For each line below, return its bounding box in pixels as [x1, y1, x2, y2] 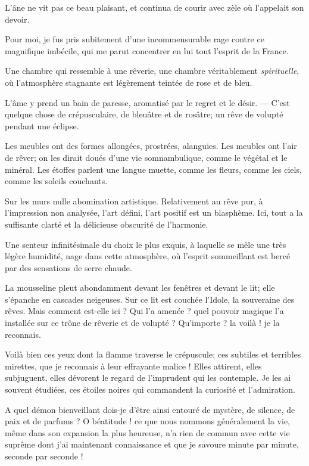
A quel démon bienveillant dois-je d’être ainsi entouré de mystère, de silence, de [5, 403, 295, 415]
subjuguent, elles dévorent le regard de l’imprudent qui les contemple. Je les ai [5, 371, 291, 384]
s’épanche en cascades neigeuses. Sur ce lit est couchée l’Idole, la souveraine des [5, 293, 295, 305]
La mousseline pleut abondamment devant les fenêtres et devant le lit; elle [5, 281, 275, 294]
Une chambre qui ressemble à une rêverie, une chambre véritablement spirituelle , [5, 64, 299, 77]
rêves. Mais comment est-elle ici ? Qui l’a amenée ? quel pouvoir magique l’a [5, 305, 284, 317]
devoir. [5, 13, 30, 25]
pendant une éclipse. [5, 119, 79, 132]
